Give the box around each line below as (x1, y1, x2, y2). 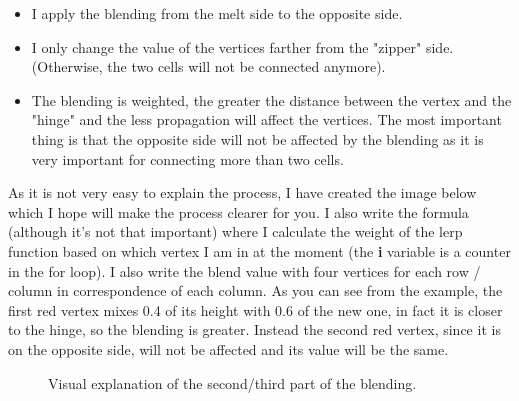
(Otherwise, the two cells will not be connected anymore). (31, 56, 386, 77)
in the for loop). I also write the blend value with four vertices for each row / (8, 260, 481, 281)
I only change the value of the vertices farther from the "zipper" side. (31, 36, 454, 57)
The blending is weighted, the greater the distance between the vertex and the (31, 89, 512, 110)
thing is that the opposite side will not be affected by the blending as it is (31, 128, 484, 149)
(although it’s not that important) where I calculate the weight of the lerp (8, 221, 463, 242)
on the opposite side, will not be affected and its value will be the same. (8, 338, 449, 359)
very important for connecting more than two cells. (31, 148, 344, 169)
